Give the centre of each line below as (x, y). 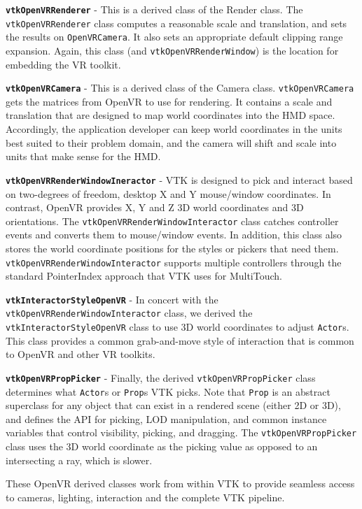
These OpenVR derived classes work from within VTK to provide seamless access (180, 483)
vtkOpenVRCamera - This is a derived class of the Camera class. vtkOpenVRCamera (180, 88)
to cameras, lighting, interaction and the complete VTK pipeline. (145, 497)
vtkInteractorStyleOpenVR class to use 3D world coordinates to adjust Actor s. (177, 327)
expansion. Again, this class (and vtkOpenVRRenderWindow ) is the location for (172, 50)
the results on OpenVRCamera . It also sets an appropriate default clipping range (174, 37)
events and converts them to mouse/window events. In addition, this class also (174, 235)
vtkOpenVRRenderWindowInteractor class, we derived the (129, 313)
